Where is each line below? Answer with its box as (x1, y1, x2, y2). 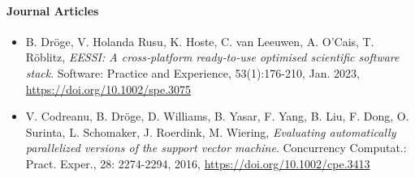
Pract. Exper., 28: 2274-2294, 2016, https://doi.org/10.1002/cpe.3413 (25, 155, 370, 172)
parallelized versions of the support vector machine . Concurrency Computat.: (25, 139, 407, 156)
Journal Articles (6, 2, 99, 19)
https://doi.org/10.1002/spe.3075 (25, 80, 192, 97)
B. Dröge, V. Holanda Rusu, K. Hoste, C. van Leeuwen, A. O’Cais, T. (25, 32, 374, 49)
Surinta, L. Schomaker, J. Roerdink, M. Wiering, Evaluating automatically (25, 123, 396, 140)
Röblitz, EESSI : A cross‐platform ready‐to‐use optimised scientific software (25, 49, 400, 66)
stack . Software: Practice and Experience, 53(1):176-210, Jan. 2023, (25, 64, 360, 81)
